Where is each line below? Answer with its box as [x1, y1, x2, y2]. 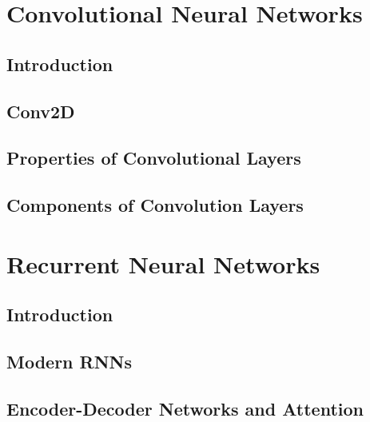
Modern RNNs [6, 349, 133, 374]
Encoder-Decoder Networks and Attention [6, 396, 364, 420]
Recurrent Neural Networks [6, 247, 320, 280]
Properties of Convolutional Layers [6, 145, 301, 170]
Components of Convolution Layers [6, 193, 304, 217]
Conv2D [6, 98, 75, 123]
